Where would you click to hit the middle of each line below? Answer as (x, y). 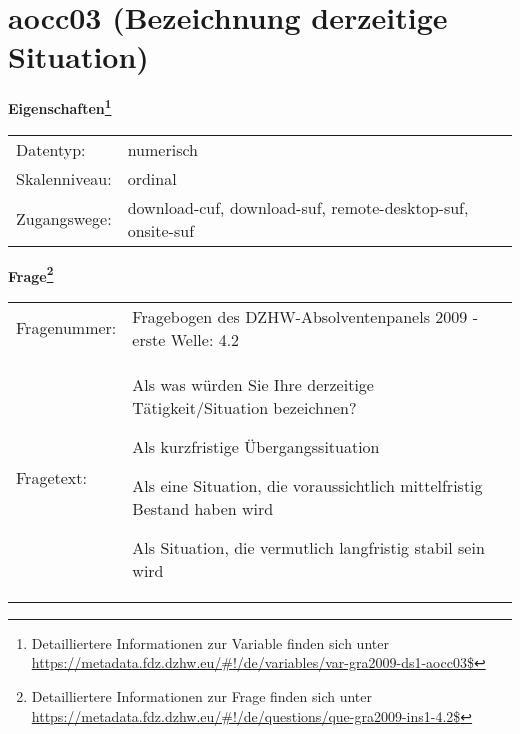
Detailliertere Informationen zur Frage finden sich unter (202, 696)
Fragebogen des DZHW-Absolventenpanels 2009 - (305, 316)
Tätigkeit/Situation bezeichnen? (244, 407)
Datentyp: (51, 149)
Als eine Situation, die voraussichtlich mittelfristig (307, 485)
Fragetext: (51, 477)
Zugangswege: (64, 219)
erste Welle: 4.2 (186, 339)
